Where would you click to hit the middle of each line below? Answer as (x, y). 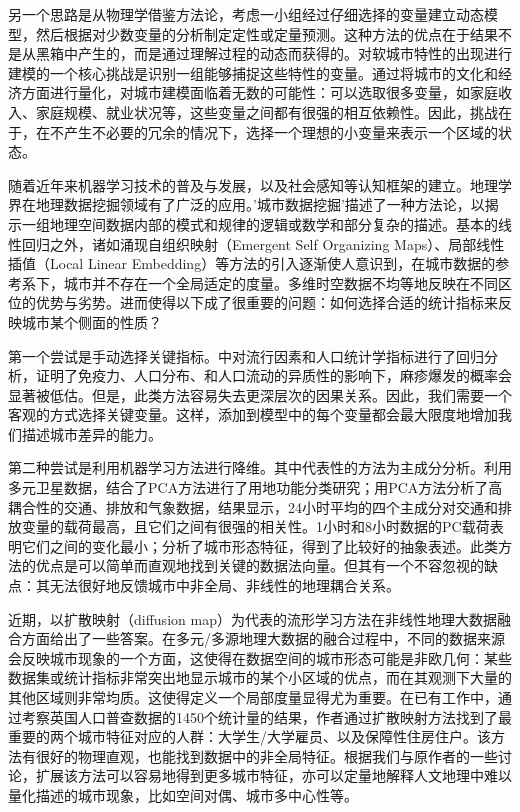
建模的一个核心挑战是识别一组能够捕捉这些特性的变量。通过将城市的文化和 (253, 72)
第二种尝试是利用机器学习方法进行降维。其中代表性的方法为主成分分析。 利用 (260, 467)
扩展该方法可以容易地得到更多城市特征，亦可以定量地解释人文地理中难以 (273, 775)
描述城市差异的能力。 (91, 433)
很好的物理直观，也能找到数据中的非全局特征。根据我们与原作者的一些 (266, 755)
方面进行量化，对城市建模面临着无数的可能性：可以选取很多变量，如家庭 (259, 92)
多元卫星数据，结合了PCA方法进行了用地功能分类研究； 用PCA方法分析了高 (255, 487)
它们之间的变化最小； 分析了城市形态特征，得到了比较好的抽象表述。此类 (259, 545)
